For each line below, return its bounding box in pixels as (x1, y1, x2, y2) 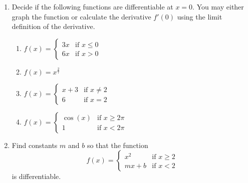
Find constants (12, 139, 58, 150)
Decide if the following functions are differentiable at (12, 1, 173, 11)
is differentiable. (12, 171, 61, 181)
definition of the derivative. (12, 21, 95, 31)
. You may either (192, 1, 244, 11)
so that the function (87, 139, 148, 150)
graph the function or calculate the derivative (12, 11, 151, 21)
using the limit (177, 11, 222, 21)
